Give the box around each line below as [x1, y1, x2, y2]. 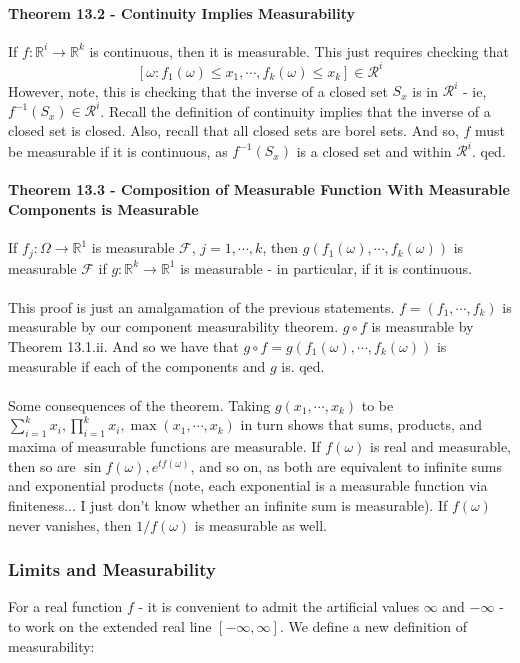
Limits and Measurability [8, 557, 216, 582]
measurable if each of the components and [8, 355, 266, 376]
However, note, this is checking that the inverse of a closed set [8, 80, 388, 101]
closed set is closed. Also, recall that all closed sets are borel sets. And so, [8, 120, 459, 141]
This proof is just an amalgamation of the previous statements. [8, 296, 395, 317]
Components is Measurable [8, 198, 199, 219]
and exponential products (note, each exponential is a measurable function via [8, 475, 488, 496]
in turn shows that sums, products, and [240, 414, 483, 435]
